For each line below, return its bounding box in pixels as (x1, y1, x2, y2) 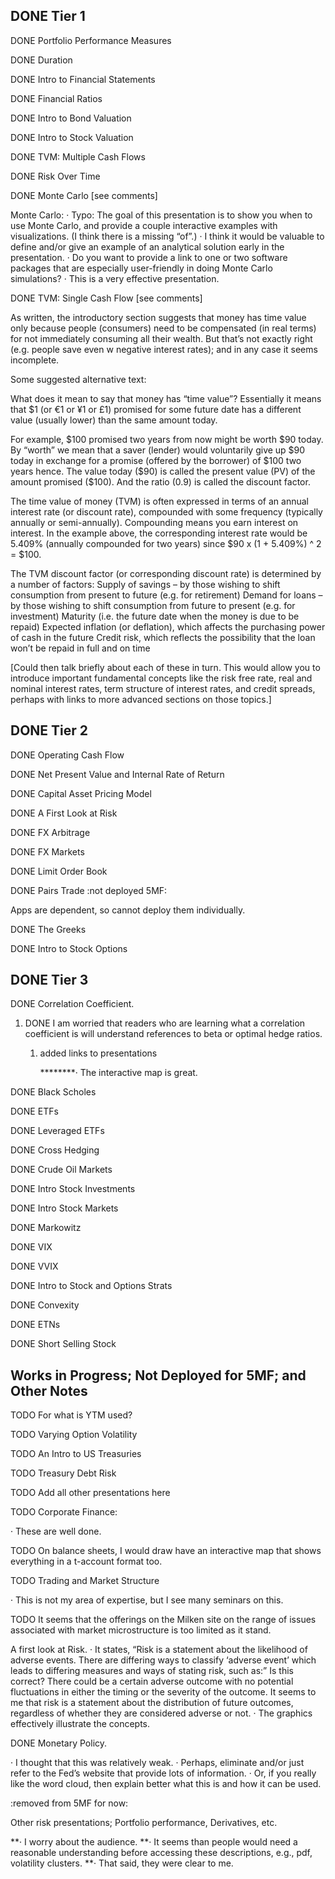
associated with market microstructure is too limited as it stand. (10, 1624, 272, 1636)
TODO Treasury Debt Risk (10, 1467, 117, 1479)
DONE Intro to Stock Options (10, 942, 128, 954)
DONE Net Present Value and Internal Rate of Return (10, 768, 225, 780)
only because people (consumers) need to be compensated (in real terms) (10, 322, 317, 334)
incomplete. (10, 354, 60, 366)
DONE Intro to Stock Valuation (10, 131, 134, 143)
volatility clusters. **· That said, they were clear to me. (10, 1857, 234, 1869)
